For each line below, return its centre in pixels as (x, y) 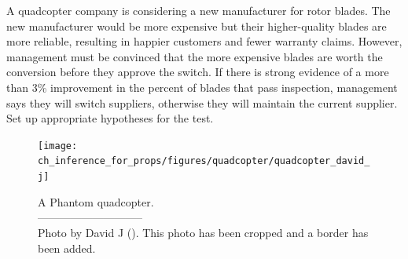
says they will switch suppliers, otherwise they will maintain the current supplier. (202, 102)
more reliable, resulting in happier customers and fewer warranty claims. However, (204, 41)
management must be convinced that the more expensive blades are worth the (195, 56)
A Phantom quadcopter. (96, 201)
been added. (67, 248)
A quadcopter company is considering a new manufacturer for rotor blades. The (198, 10)
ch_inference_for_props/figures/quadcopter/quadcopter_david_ (204, 161)
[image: (58, 146)
